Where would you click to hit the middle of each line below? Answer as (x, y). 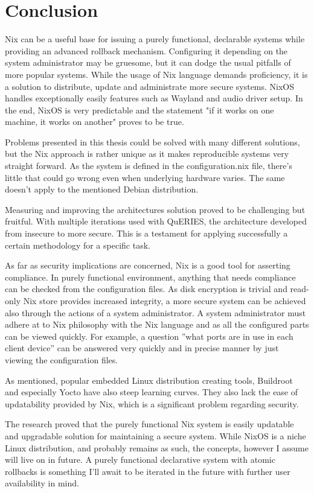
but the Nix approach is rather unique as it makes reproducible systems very (147, 154)
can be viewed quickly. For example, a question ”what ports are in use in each (149, 336)
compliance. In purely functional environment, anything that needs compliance (150, 277)
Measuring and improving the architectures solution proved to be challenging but (155, 209)
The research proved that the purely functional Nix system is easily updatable (149, 424)
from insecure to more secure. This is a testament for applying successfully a (146, 233)
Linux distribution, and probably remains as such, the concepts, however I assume (157, 447)
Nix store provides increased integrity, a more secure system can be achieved (165, 301)
